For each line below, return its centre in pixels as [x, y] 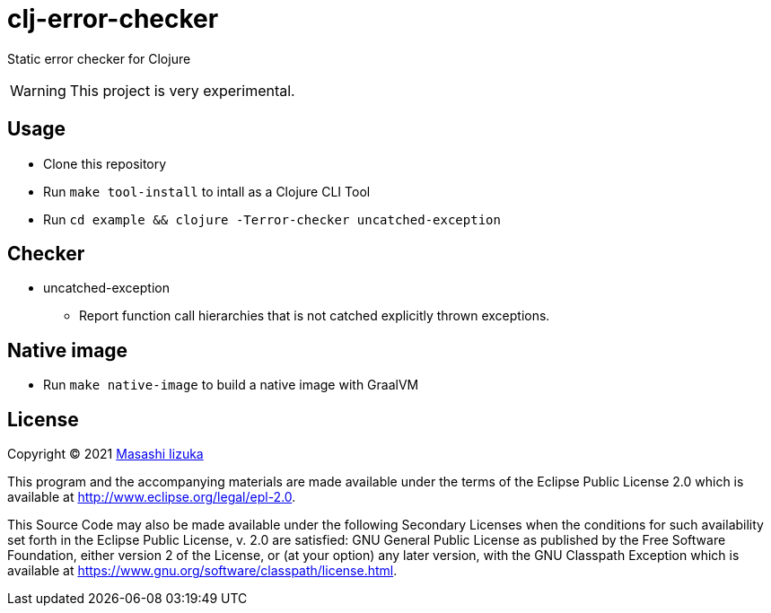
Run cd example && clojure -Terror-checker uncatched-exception [272, 219]
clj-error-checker [113, 19]
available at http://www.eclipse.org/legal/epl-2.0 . [152, 497]
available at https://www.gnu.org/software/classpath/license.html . [202, 571]
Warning [38, 90]
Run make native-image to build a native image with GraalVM [231, 385]
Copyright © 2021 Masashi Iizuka [105, 454]
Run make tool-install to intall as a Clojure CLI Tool [207, 191]
